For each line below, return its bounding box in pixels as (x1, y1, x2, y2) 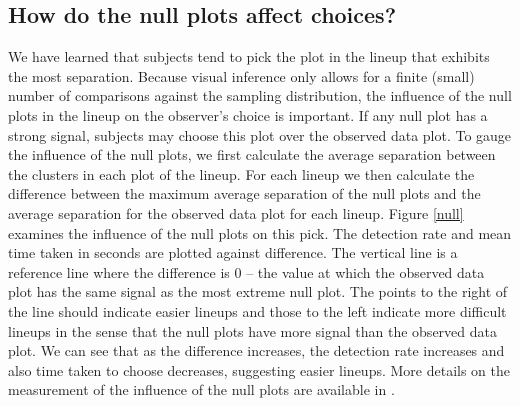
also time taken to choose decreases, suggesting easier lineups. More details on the (8, 359, 511, 380)
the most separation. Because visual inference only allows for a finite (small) (8, 65, 475, 86)
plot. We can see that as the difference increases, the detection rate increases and (8, 340, 505, 361)
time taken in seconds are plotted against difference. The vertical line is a (8, 242, 458, 263)
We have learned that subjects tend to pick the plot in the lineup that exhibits (8, 46, 490, 67)
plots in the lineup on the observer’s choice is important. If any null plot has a (8, 104, 488, 125)
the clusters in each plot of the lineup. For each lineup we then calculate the (8, 163, 475, 184)
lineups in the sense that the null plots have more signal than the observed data (8, 320, 497, 341)
